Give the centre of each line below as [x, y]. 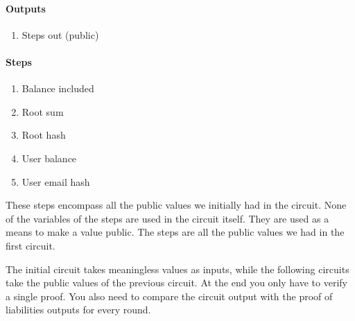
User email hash [56, 181]
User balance [49, 158]
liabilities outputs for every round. [78, 310]
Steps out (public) [60, 34]
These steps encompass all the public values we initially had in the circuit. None [176, 205]
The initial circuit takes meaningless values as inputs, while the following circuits [177, 269]
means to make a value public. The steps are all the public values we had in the [175, 232]
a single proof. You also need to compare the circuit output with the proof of [169, 296]
